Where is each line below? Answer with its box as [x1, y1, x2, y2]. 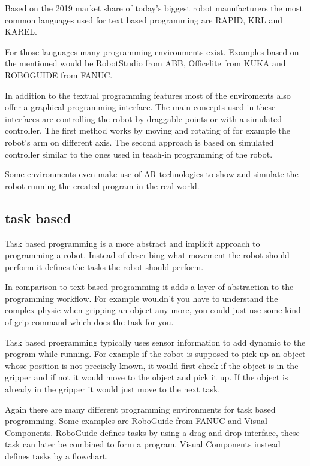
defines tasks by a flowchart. [5, 450, 109, 462]
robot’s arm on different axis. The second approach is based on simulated [5, 135, 274, 148]
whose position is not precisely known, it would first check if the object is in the [5, 359, 299, 371]
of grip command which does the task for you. [5, 316, 174, 328]
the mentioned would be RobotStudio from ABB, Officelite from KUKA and [5, 57, 286, 69]
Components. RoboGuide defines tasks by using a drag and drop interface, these [5, 426, 300, 438]
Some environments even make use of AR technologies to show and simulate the [5, 168, 299, 180]
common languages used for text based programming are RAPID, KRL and [5, 13, 282, 26]
